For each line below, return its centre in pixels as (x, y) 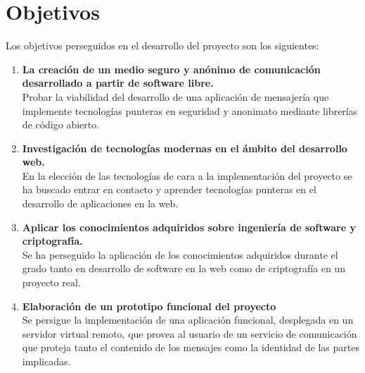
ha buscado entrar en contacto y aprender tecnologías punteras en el (169, 189)
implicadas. (46, 361)
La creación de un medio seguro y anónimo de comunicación (171, 69)
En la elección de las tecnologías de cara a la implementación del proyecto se (187, 175)
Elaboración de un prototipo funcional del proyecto (149, 306)
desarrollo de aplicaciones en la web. (100, 203)
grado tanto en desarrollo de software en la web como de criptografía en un (184, 268)
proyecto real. (51, 282)
